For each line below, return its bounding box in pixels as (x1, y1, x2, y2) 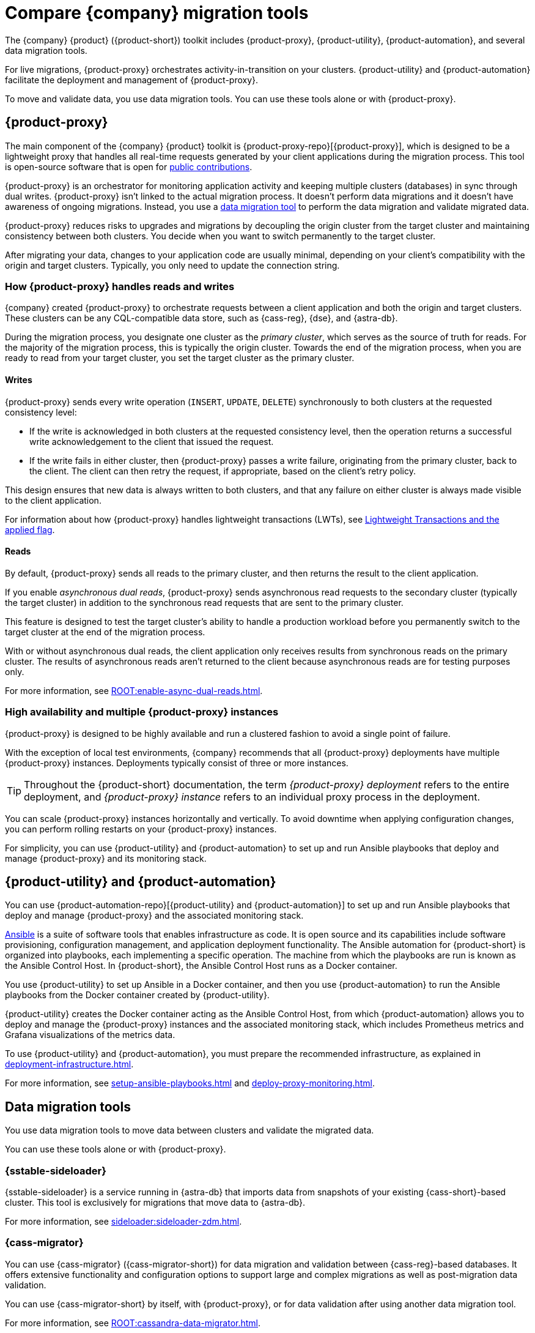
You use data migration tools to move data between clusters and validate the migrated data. (5, 1125, 374, 1136)
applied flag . (5, 524, 55, 535)
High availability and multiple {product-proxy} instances (5, 706, 279, 719)
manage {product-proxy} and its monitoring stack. (5, 853, 207, 864)
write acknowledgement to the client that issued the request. (29, 436, 274, 447)
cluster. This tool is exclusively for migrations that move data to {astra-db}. (5, 1197, 306, 1208)
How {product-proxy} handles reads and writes (5, 280, 235, 293)
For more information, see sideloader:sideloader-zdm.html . (5, 1215, 242, 1227)
